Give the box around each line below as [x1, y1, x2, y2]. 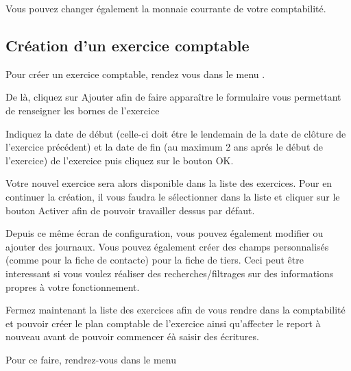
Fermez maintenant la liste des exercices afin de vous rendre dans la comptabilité [5, 303, 346, 317]
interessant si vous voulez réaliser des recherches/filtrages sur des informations [5, 266, 334, 280]
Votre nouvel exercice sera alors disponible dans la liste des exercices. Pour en [5, 176, 332, 190]
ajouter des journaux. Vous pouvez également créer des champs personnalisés [5, 239, 329, 253]
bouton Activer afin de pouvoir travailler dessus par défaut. [5, 203, 255, 217]
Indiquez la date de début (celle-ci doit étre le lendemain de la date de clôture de [5, 126, 346, 140]
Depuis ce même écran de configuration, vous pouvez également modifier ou [5, 226, 324, 240]
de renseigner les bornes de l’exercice [5, 103, 160, 117]
